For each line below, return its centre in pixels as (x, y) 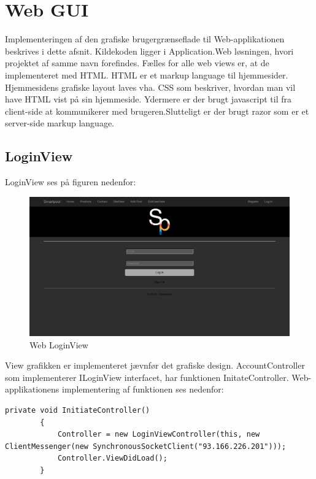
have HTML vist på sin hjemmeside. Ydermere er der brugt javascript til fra (148, 99)
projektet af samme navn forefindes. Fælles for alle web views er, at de (137, 63)
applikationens (32, 389)
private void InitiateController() (78, 410)
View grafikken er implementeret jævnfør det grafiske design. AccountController (155, 365)
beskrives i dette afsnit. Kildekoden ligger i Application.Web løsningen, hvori (149, 51)
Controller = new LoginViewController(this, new (159, 435)
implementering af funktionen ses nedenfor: (143, 389)
